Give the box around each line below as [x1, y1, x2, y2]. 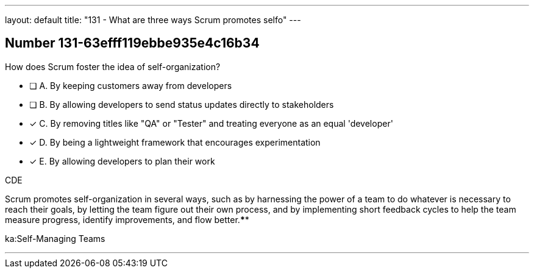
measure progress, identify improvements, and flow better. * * [5, 214, 249, 225]
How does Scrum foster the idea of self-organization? [5, 61, 221, 72]
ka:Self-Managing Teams [5, 233, 105, 244]
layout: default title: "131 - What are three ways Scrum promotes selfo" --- [5, 15, 301, 25]
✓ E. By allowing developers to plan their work [29, 155, 215, 166]
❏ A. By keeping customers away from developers [29, 80, 232, 91]
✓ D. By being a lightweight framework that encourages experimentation [29, 136, 321, 147]
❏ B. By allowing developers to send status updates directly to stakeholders [29, 99, 334, 110]
